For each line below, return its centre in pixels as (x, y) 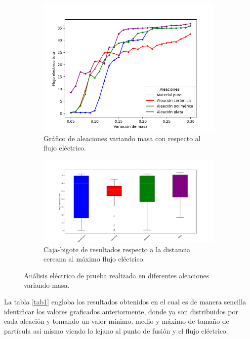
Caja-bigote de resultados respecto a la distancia (117, 249)
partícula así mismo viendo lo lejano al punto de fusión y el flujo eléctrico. (116, 330)
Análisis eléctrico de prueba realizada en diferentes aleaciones (116, 275)
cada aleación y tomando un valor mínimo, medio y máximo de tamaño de (117, 321)
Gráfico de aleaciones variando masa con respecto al (122, 138)
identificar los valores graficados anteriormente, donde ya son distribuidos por (121, 311)
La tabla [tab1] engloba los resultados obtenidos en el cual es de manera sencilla (125, 302)
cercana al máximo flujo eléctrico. (94, 259)
